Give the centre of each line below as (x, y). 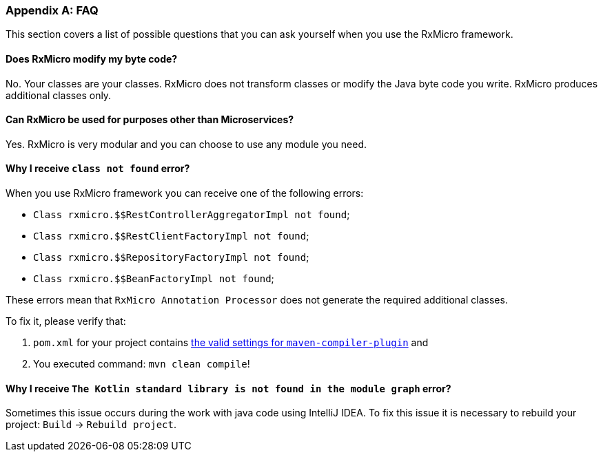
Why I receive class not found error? (98, 169)
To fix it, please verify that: (66, 321)
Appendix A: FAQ (52, 10)
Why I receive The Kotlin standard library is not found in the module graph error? (228, 388)
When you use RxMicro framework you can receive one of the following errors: (185, 193)
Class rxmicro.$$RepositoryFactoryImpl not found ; (171, 257)
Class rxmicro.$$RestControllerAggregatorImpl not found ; (192, 215)
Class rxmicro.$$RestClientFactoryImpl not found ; (171, 236)
